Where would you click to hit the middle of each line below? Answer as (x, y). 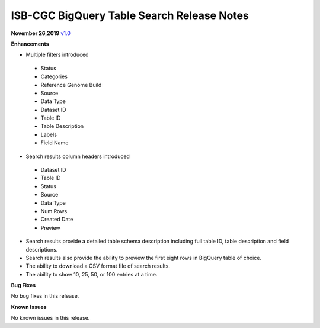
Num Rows (54, 211)
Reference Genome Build (71, 85)
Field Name (55, 143)
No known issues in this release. (50, 318)
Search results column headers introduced (78, 156)
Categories (54, 76)
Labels (49, 134)
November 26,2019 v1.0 (41, 33)
